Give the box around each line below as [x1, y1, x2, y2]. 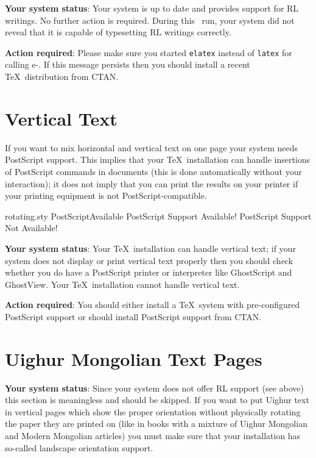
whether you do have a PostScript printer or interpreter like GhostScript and [5, 266, 292, 279]
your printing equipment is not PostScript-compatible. [5, 189, 207, 202]
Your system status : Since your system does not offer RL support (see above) [5, 381, 304, 394]
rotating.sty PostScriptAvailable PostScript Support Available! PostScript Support [5, 209, 312, 222]
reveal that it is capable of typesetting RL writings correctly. [5, 26, 231, 38]
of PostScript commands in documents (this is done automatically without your [5, 165, 302, 177]
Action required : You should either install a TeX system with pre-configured [5, 298, 300, 311]
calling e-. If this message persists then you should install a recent [5, 58, 250, 71]
